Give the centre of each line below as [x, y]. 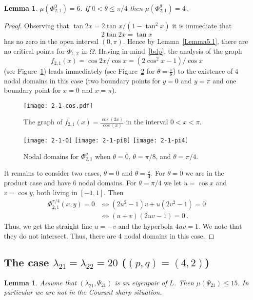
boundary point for [32, 90]
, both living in [55, 192]
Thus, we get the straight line [48, 226]
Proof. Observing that [37, 25]
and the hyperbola [146, 226]
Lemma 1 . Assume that [40, 282]
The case [27, 262]
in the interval [147, 122]
